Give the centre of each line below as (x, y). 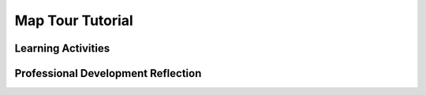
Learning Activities (62, 48)
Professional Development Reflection (108, 73)
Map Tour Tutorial (74, 20)
